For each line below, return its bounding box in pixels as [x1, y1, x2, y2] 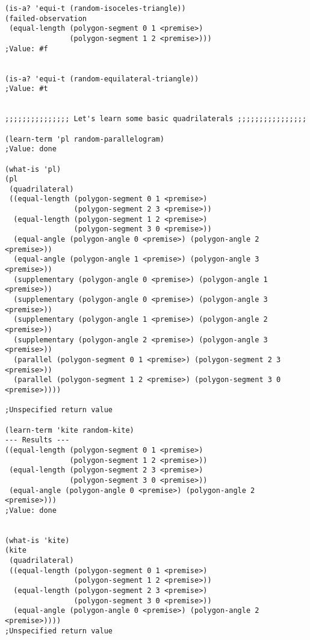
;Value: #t [5, 84, 48, 93]
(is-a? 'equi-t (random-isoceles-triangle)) [5, 4, 186, 13]
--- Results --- [5, 436, 70, 445]
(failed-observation [5, 14, 87, 23]
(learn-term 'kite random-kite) [5, 425, 134, 435]
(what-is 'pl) [5, 165, 61, 174]
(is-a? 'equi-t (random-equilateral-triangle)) [5, 74, 199, 83]
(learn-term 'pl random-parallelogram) [5, 134, 164, 143]
